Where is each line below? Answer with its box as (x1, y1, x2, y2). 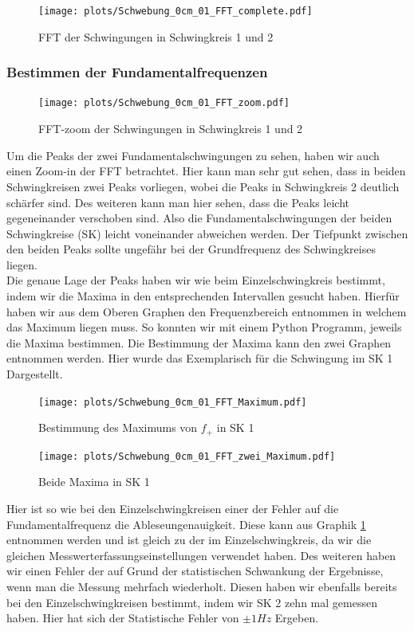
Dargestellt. (6, 366, 63, 382)
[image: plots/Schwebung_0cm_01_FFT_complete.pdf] (38, 6, 313, 17)
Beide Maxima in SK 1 (38, 473, 150, 490)
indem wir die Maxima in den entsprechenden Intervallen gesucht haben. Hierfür (6, 288, 400, 304)
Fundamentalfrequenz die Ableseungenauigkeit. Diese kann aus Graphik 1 (6, 515, 366, 532)
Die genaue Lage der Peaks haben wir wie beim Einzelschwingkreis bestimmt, (6, 272, 385, 288)
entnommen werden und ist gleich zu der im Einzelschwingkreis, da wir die (6, 531, 372, 548)
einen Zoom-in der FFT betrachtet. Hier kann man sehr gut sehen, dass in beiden (6, 163, 406, 179)
